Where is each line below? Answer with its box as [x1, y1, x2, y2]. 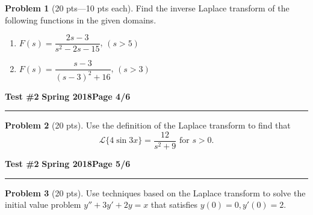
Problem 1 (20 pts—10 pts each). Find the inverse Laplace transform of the [5, 2, 290, 14]
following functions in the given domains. [5, 13, 156, 26]
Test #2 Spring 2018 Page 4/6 [5, 89, 131, 102]
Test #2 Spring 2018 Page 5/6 [5, 157, 131, 169]
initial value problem [5, 198, 81, 211]
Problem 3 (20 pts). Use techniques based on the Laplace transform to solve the [5, 186, 306, 199]
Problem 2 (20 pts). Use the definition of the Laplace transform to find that [5, 119, 291, 132]
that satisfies [150, 198, 198, 211]
